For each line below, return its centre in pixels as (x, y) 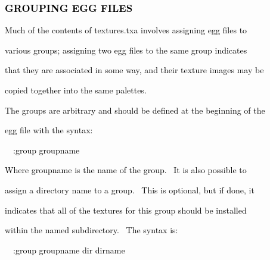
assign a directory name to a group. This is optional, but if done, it (130, 189)
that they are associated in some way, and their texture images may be (134, 70)
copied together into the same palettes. (76, 90)
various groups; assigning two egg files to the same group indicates (126, 50)
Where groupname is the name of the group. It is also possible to (126, 170)
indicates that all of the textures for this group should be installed (126, 210)
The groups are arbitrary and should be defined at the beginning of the (135, 110)
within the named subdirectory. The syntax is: (91, 230)
